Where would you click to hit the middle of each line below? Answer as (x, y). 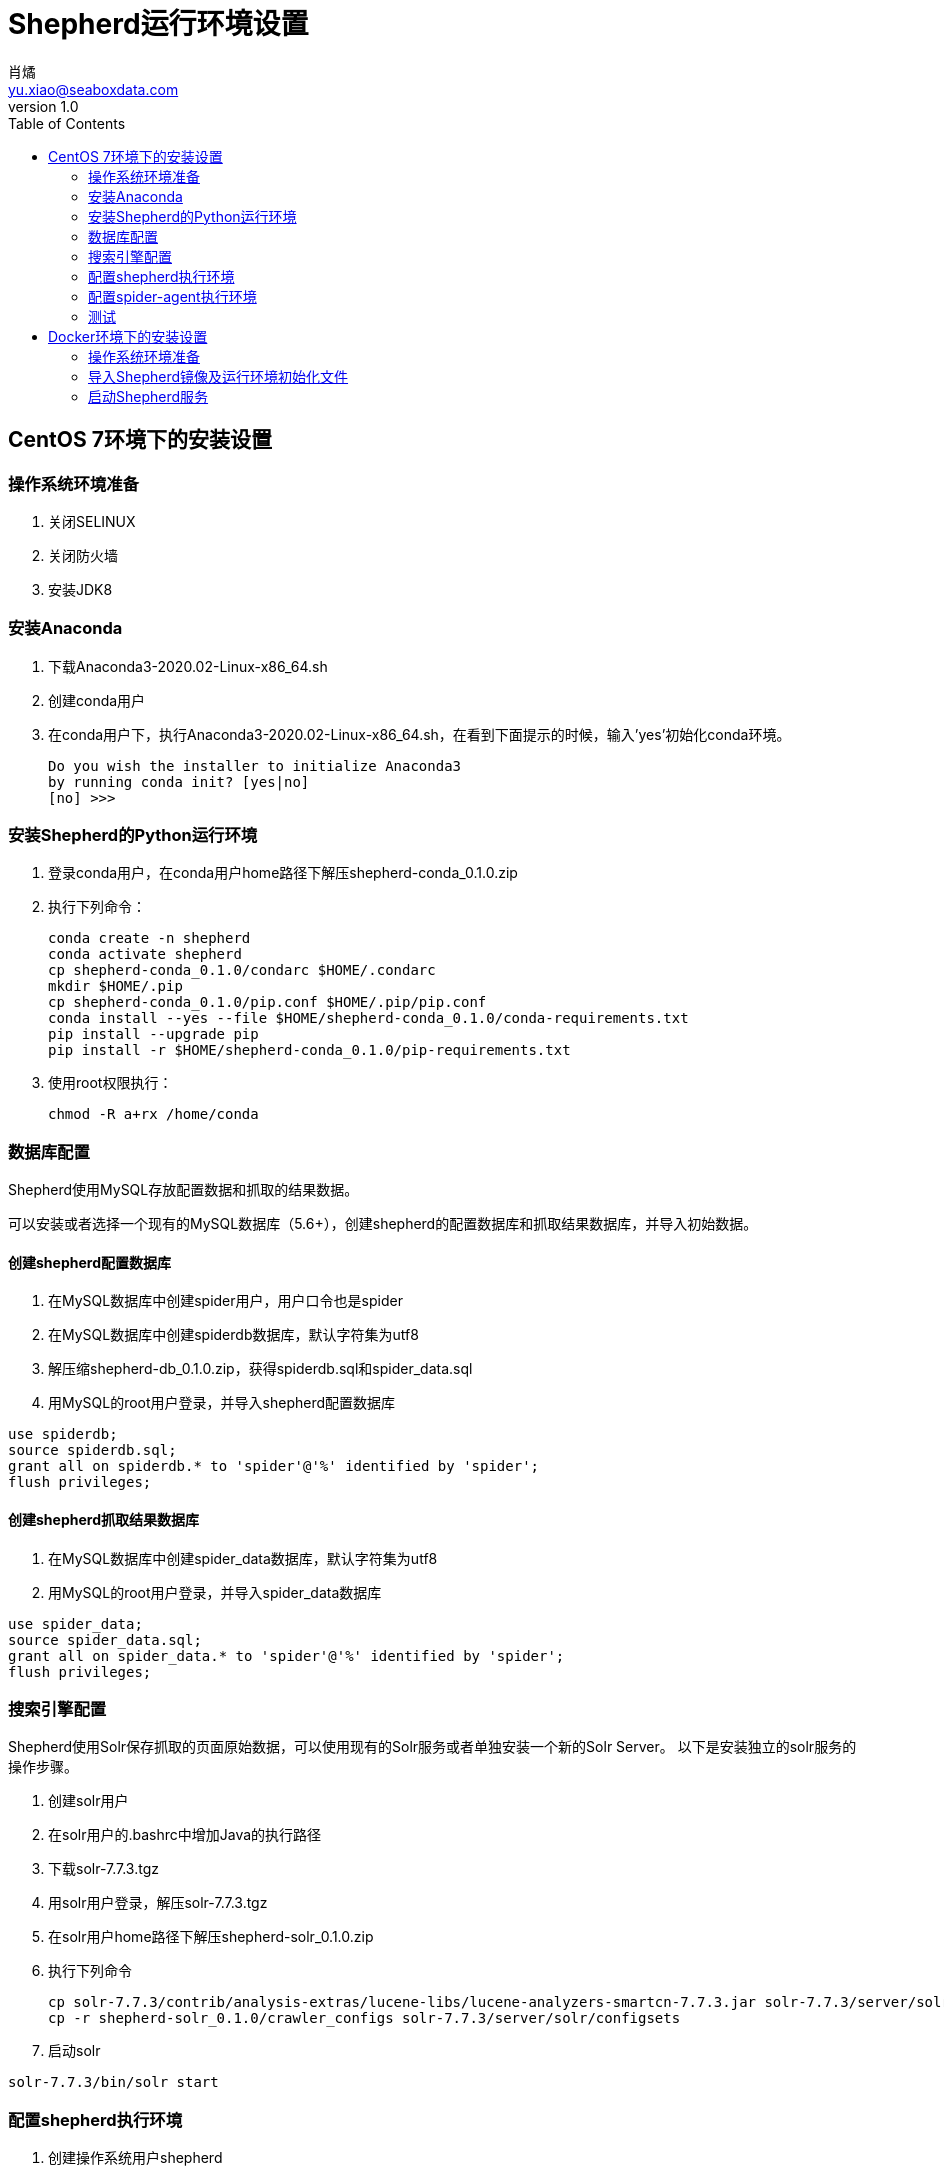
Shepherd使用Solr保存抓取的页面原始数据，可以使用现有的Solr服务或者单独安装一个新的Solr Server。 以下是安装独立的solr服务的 (432, 1747)
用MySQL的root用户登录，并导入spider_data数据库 (215, 1592)
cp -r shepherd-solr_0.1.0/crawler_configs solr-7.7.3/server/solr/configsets (364, 2018)
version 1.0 (43, 106)
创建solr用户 (88, 1801)
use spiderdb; (63, 1434)
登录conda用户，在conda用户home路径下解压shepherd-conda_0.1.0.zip (283, 873)
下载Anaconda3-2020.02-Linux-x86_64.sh (188, 666)
